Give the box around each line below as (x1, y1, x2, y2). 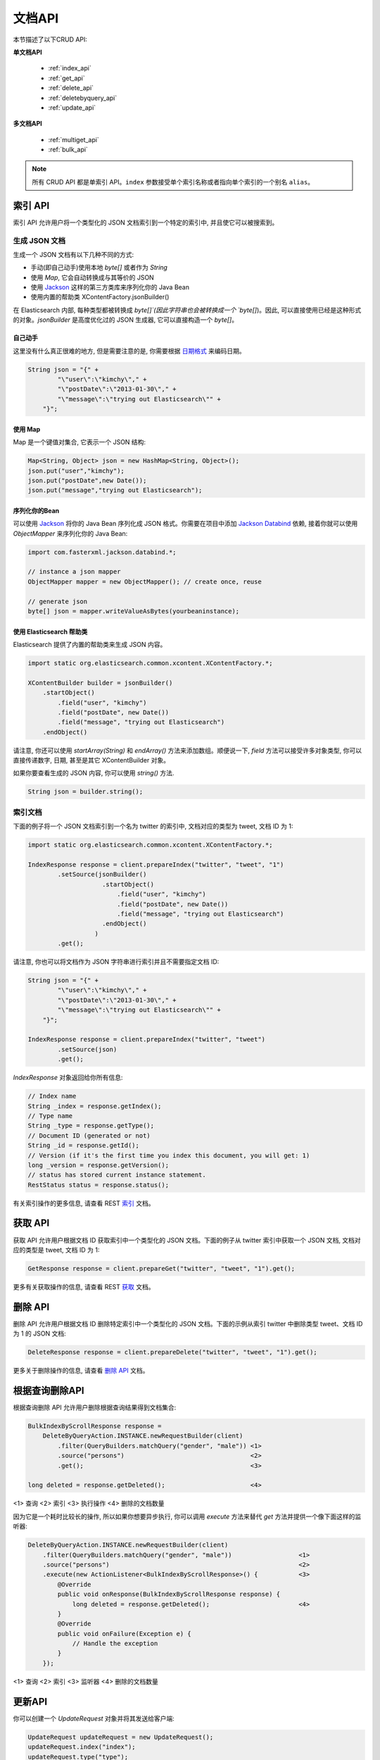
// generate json (27, 597, 88, 605)
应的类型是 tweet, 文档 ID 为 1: (13, 1245, 100, 1254)
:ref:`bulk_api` (48, 145, 88, 154)
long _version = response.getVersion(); (27, 1161, 169, 1169)
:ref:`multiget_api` (48, 135, 100, 144)
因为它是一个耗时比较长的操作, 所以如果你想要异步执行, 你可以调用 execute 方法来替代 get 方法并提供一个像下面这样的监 (13, 1512, 362, 1521)
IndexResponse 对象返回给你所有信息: (13, 1074, 123, 1082)
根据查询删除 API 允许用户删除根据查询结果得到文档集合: (13, 1403, 177, 1412)
